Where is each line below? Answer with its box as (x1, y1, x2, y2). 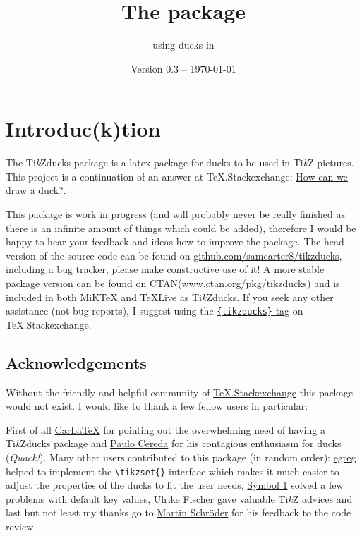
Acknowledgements (6, 351, 147, 373)
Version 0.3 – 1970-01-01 (131, 61, 236, 75)
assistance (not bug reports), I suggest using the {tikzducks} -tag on (6, 303, 303, 318)
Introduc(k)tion (6, 114, 161, 143)
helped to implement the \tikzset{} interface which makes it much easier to (6, 463, 339, 478)
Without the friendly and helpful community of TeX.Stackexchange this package (6, 384, 354, 399)
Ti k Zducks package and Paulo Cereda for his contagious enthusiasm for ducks (6, 436, 342, 451)
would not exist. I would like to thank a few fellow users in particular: (6, 398, 308, 413)
